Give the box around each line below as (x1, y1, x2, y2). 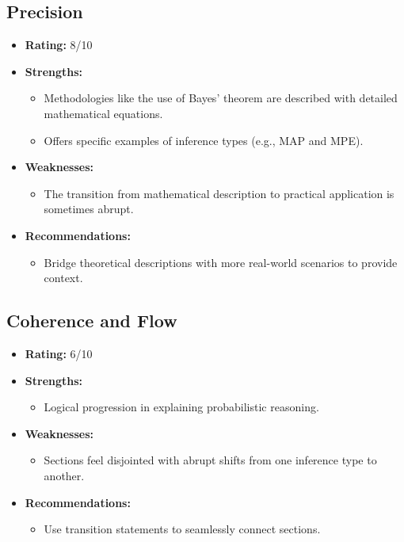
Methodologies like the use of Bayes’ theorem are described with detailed (44, 90, 398, 106)
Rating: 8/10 (25, 36, 93, 53)
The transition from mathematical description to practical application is (44, 185, 394, 201)
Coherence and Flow (6, 308, 177, 333)
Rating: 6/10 (25, 345, 93, 361)
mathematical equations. (44, 105, 163, 121)
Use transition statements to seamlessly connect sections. (44, 521, 321, 537)
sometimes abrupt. (44, 200, 134, 217)
